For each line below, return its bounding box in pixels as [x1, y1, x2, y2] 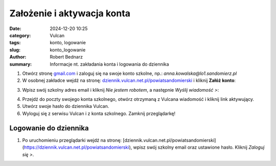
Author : [9, 54, 27, 60]
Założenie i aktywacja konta [9, 8, 130, 19]
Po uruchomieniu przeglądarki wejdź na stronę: [22, 137, 122, 143]
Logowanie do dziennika [9, 124, 89, 132]
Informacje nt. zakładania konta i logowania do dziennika [50, 61, 169, 67]
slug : [9, 46, 20, 53]
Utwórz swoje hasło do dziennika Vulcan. [22, 103, 109, 109]
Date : [9, 25, 21, 32]
